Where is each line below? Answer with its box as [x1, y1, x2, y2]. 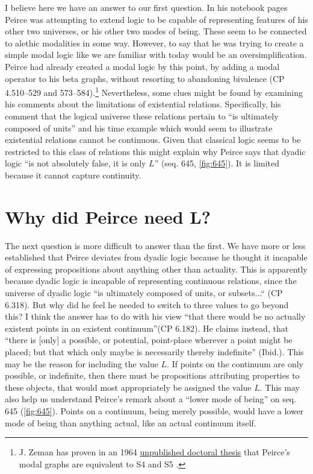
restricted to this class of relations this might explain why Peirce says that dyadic [5, 145, 306, 157]
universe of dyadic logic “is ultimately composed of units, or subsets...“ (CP [5, 286, 283, 299]
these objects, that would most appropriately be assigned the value [5, 381, 252, 393]
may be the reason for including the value [5, 357, 158, 370]
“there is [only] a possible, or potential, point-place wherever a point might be [5, 333, 293, 346]
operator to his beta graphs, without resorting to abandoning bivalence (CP [5, 72, 285, 84]
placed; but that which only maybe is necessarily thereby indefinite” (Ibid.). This [5, 346, 304, 358]
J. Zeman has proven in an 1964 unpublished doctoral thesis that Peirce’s [19, 446, 290, 458]
